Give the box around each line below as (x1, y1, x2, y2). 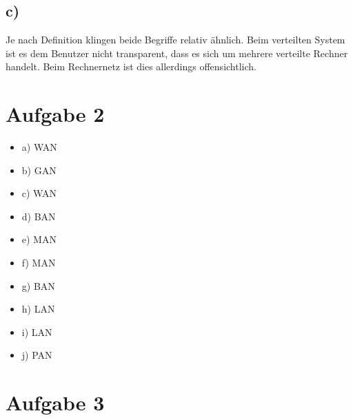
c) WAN (21, 186, 57, 200)
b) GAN (21, 162, 57, 177)
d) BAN (21, 209, 56, 223)
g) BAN (21, 278, 55, 293)
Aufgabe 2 (6, 100, 105, 128)
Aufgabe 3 (6, 388, 105, 417)
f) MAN (21, 255, 56, 270)
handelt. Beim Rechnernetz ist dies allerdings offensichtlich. (6, 59, 256, 74)
